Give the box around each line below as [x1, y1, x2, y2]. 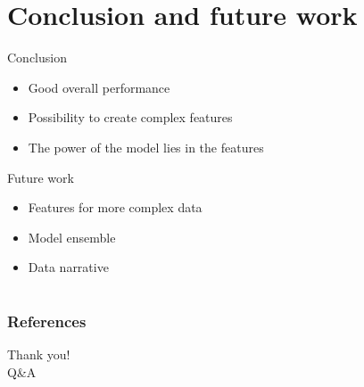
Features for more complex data [28, 198, 203, 217]
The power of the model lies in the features [28, 137, 264, 156]
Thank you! [7, 345, 70, 364]
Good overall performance [28, 78, 170, 96]
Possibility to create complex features [28, 108, 233, 127]
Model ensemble [28, 227, 116, 246]
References [7, 310, 87, 333]
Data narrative [28, 258, 109, 276]
